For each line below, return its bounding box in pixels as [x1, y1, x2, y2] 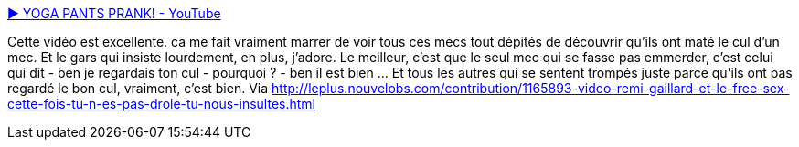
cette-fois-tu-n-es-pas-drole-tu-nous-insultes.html [7, 96, 315, 111]
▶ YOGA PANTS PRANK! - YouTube [7, 5, 221, 21]
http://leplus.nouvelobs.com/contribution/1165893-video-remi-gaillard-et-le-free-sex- [272, 80, 790, 96]
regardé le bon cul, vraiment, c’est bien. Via [7, 80, 269, 96]
